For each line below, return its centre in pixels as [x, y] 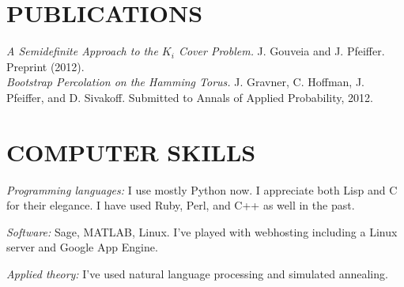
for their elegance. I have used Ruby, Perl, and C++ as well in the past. [181, 205]
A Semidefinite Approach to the [82, 51]
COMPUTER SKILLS [131, 151]
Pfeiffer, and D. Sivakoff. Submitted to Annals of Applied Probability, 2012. [190, 97]
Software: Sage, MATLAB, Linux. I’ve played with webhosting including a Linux [202, 231]
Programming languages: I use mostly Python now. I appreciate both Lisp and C [202, 189]
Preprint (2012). [45, 66]
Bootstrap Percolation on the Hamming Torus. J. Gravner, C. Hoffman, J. [185, 82]
